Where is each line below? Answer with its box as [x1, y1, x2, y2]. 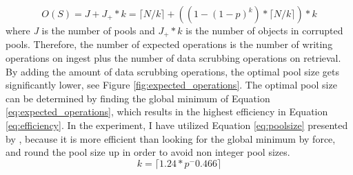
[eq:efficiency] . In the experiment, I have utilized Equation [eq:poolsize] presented [6, 118, 348, 132]
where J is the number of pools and [6, 23, 155, 37]
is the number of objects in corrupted [185, 23, 343, 37]
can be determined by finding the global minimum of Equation [6, 91, 270, 105]
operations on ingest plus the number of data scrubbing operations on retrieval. [6, 51, 341, 65]
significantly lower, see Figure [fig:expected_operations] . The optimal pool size [6, 78, 337, 92]
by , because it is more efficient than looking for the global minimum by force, [6, 131, 336, 145]
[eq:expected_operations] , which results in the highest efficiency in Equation [6, 104, 328, 119]
